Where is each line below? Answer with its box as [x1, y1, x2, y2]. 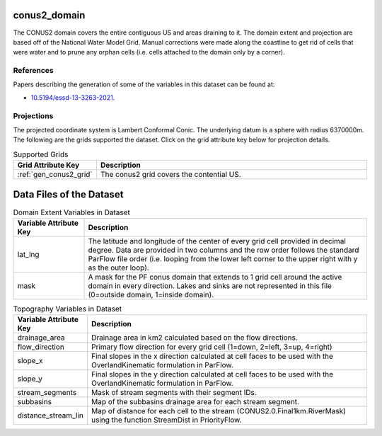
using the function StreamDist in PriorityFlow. [91, 415, 242, 425]
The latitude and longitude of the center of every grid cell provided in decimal [88, 236, 347, 246]
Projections [13, 110, 54, 120]
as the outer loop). [88, 263, 150, 272]
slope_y [17, 374, 42, 384]
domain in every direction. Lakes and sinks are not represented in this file [88, 281, 332, 291]
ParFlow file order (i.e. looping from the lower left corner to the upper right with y [88, 254, 358, 264]
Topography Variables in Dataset [13, 304, 122, 314]
